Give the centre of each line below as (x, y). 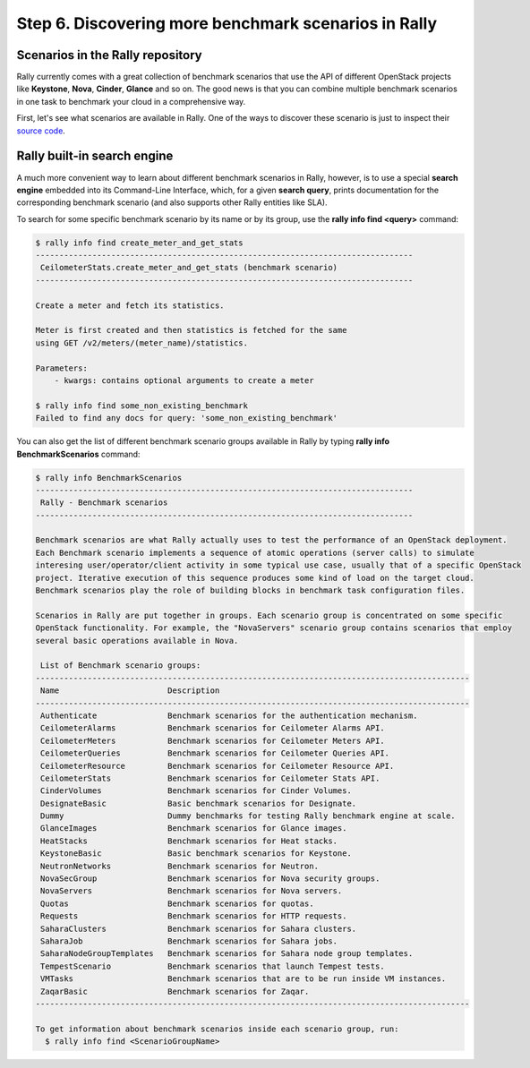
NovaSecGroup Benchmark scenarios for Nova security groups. (210, 879)
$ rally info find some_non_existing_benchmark (141, 406)
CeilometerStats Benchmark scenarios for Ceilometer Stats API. (210, 778)
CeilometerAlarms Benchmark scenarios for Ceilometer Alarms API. (213, 728)
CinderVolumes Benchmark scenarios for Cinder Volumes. (197, 791)
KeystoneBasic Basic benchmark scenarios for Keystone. (197, 854)
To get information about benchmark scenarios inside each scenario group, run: (217, 1029)
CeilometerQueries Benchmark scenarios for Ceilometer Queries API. (215, 753)
